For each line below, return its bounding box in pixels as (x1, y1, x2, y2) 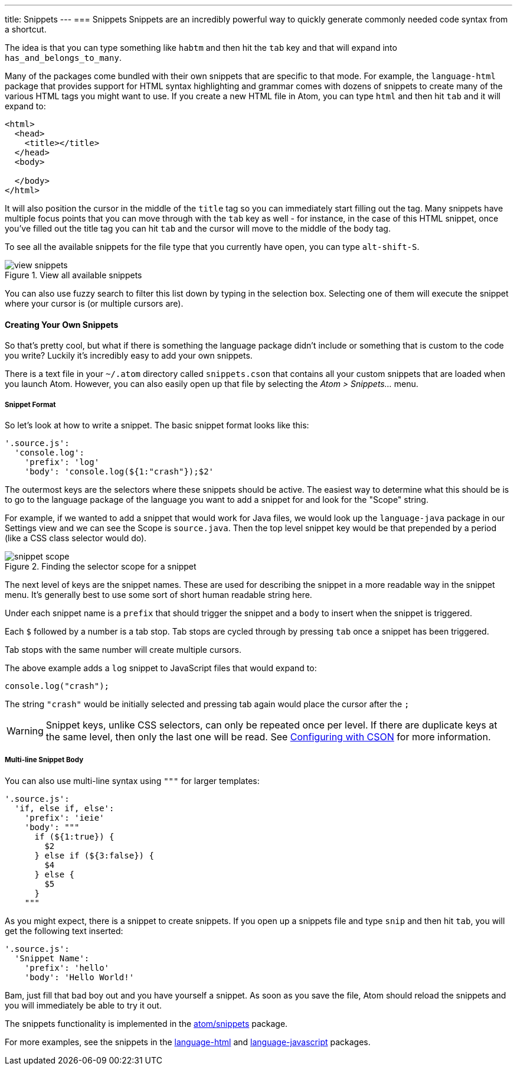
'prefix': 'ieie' (24, 812, 104, 822)
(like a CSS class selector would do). (5, 533, 147, 543)
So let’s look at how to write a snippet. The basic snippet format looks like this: (5, 420, 309, 430)
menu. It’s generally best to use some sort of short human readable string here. (5, 590, 312, 600)
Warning (6, 725, 44, 737)
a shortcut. (5, 24, 47, 34)
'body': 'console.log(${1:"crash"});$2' (24, 467, 214, 476)
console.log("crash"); (5, 681, 110, 691)
